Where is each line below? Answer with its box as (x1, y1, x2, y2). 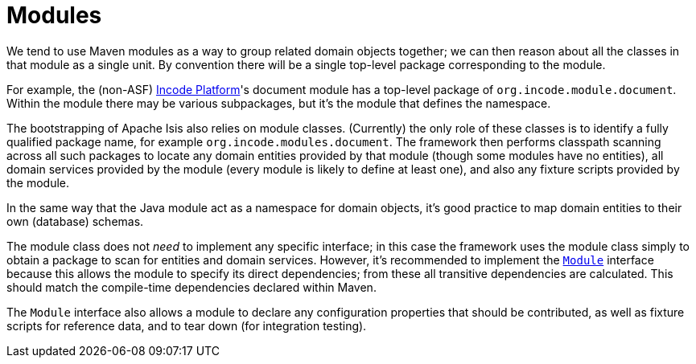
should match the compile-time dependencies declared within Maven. (6, 280, 377, 294)
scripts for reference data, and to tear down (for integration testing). (6, 318, 367, 333)
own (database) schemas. (6, 214, 144, 228)
